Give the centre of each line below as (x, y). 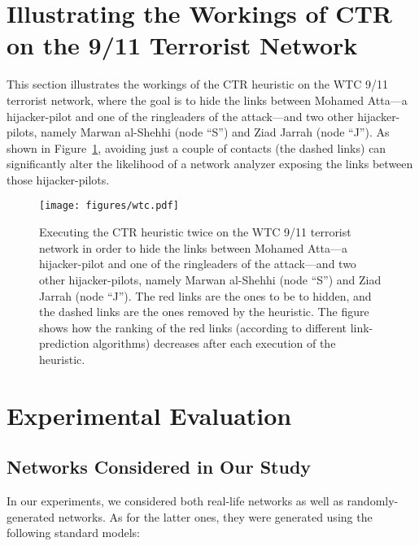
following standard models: (73, 533)
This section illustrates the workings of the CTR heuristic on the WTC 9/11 (197, 84)
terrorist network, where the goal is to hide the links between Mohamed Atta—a (207, 100)
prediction (64, 343)
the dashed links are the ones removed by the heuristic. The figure (204, 312)
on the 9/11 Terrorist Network (182, 45)
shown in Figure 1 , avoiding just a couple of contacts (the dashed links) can (196, 147)
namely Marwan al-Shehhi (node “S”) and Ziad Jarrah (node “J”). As (215, 132)
